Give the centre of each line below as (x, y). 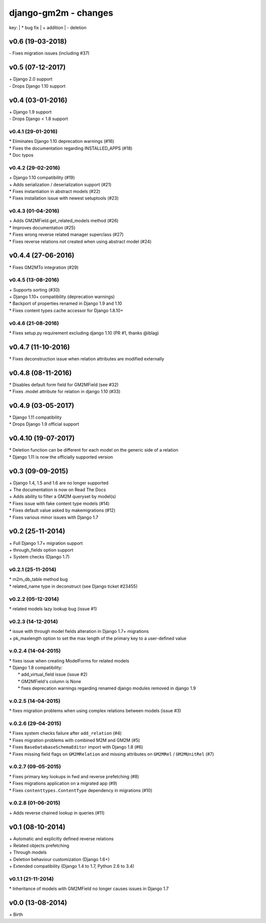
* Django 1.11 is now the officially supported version (61, 457)
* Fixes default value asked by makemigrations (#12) (62, 510)
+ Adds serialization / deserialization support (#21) (60, 184)
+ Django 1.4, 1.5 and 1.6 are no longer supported (59, 483)
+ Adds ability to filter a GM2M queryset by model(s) (63, 496)
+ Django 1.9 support (30, 112)
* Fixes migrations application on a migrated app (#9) (63, 784)
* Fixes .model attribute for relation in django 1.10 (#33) (65, 392)
